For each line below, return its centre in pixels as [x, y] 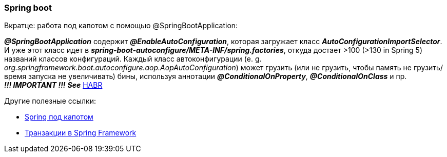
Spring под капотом [59, 117]
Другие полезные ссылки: [50, 101]
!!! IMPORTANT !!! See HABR [53, 85]
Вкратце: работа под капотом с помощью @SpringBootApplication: [121, 26]
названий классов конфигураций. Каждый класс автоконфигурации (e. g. [133, 59]
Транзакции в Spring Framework [81, 133]
